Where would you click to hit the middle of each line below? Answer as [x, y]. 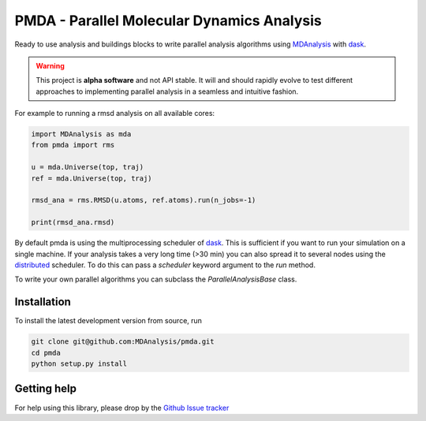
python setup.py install [79, 364]
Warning [50, 65]
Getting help [45, 389]
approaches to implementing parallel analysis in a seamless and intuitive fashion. [167, 91]
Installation [43, 302]
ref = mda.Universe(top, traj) [92, 178]
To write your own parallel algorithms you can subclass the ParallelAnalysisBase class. [156, 279]
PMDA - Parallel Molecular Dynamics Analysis [168, 20]
